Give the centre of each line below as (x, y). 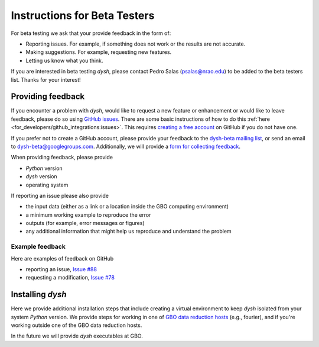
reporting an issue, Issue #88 (61, 269)
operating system (47, 185)
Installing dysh (39, 295)
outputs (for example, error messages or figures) (85, 223)
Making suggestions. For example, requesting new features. (99, 52)
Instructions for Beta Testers (83, 15)
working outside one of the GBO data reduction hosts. (77, 325)
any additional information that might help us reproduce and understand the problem (128, 232)
